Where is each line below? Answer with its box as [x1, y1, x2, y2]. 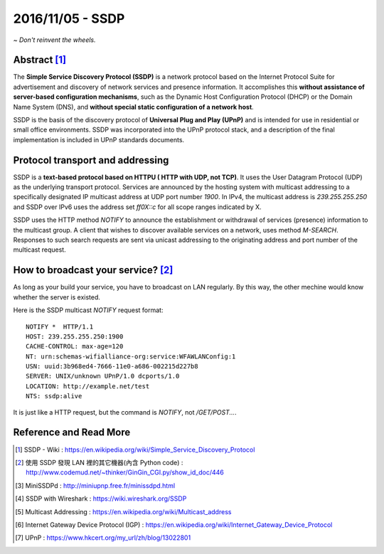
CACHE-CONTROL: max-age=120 [26, 342, 124, 351]
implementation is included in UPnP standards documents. [13, 135, 185, 144]
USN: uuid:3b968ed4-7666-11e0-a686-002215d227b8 [26, 363, 198, 371]
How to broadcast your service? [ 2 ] [13, 264, 174, 277]
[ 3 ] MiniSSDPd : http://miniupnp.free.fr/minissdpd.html [15, 481, 176, 490]
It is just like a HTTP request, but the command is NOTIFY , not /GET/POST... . [13, 407, 238, 416]
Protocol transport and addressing [13, 154, 169, 166]
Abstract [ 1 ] [13, 54, 67, 66]
